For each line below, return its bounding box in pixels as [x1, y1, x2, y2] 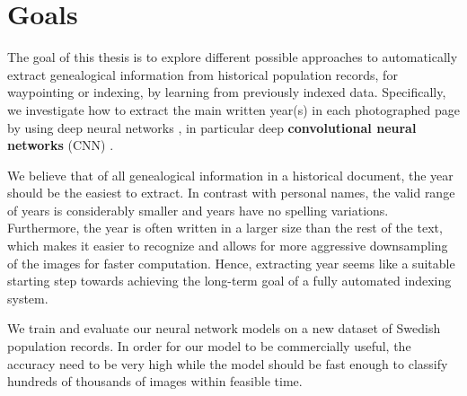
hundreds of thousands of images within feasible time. [7, 372, 303, 391]
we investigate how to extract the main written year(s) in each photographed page [7, 100, 460, 119]
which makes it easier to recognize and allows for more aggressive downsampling [7, 236, 448, 255]
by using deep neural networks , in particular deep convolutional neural [7, 118, 417, 136]
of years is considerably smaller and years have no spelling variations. [7, 200, 389, 219]
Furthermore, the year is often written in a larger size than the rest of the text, [7, 218, 443, 237]
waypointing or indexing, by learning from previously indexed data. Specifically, [7, 83, 446, 101]
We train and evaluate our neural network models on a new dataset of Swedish [7, 319, 441, 338]
